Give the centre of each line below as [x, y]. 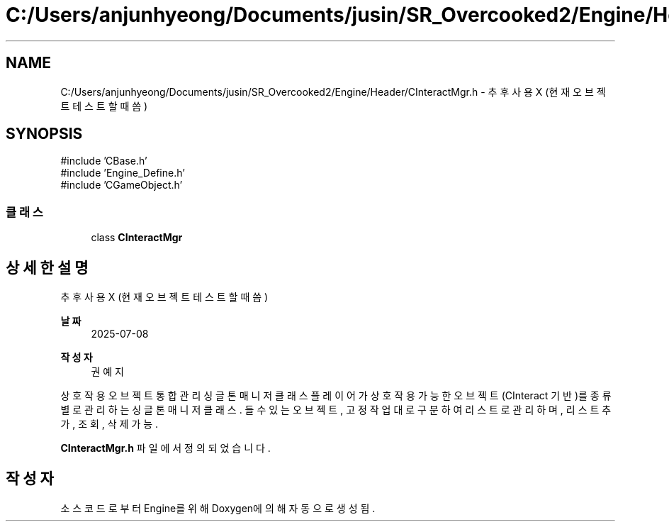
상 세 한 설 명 [47, 267]
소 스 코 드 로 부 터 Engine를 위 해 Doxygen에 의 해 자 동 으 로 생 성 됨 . [218, 508]
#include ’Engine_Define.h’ [123, 173]
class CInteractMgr [137, 238]
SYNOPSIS [44, 134]
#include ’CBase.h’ [104, 161]
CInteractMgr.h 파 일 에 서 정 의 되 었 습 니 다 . [165, 448]
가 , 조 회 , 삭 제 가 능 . [109, 424]
